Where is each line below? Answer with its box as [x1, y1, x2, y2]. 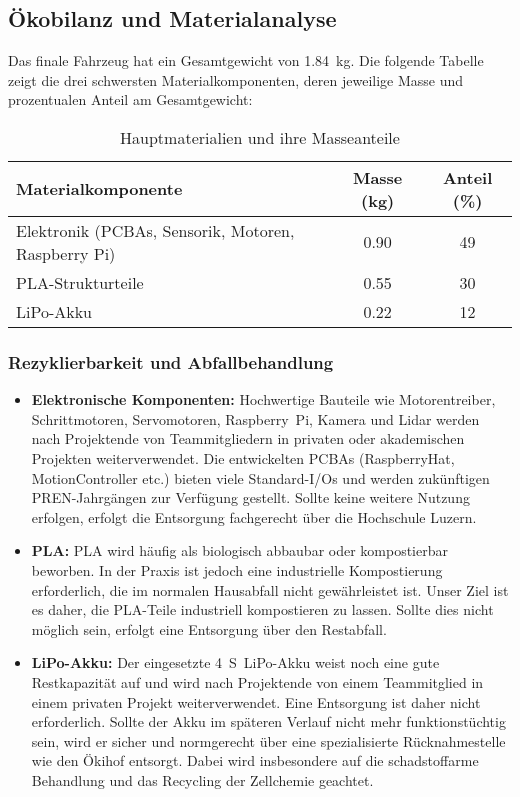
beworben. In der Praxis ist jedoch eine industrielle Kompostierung [31, 559, 443, 580]
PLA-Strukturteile [16, 270, 144, 294]
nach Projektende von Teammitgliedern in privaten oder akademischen [31, 428, 465, 449]
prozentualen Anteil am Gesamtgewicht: [8, 89, 253, 110]
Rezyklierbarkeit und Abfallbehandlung [8, 349, 334, 374]
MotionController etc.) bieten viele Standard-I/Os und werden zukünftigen [31, 467, 490, 488]
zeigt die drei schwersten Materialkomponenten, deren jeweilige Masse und [8, 69, 464, 90]
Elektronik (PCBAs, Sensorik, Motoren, [16, 218, 295, 242]
